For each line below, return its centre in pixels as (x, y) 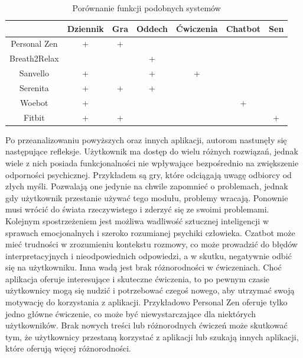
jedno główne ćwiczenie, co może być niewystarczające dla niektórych (131, 313)
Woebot (34, 102)
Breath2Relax (34, 58)
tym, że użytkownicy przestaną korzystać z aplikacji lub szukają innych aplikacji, (152, 336)
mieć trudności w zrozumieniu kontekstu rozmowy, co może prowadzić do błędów (151, 244)
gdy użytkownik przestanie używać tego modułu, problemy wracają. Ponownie (147, 197)
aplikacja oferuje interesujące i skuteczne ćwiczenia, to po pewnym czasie (138, 278)
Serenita (34, 87)
